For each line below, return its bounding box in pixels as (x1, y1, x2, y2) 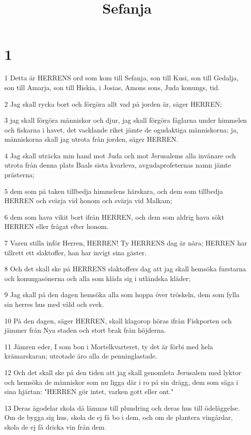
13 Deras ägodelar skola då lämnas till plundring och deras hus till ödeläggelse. (4, 402, 240, 413)
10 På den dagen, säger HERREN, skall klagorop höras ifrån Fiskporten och (4, 315, 232, 325)
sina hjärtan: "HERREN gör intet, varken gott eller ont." (4, 386, 174, 397)
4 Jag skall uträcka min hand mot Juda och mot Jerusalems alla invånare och (4, 150, 236, 160)
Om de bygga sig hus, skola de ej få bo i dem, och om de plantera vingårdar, (4, 412, 233, 422)
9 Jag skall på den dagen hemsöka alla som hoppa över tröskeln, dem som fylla (4, 289, 240, 300)
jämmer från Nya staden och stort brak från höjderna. (4, 325, 166, 335)
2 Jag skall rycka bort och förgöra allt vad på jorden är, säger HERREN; (4, 98, 222, 109)
